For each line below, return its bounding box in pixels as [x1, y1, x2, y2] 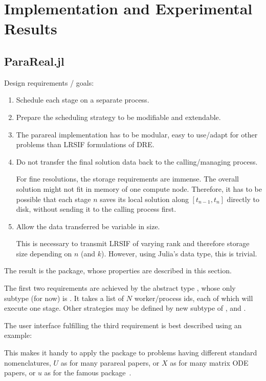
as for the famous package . [44, 367, 131, 378]
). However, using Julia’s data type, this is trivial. [101, 248, 257, 258]
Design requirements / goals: [4, 77, 94, 88]
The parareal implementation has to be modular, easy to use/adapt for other [16, 129, 258, 139]
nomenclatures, [4, 357, 51, 368]
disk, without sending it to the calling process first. [16, 204, 176, 214]
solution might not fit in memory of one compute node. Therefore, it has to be [16, 183, 262, 194]
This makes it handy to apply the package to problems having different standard [4, 347, 257, 358]
